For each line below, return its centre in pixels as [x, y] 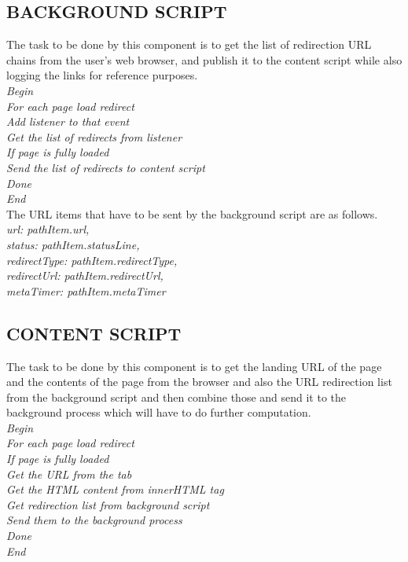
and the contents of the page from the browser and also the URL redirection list [199, 382]
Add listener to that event [68, 121]
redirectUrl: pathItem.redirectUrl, [85, 275]
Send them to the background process [94, 520]
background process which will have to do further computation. [159, 412]
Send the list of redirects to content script [106, 167]
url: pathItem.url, [48, 229]
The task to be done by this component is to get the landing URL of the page [194, 366]
